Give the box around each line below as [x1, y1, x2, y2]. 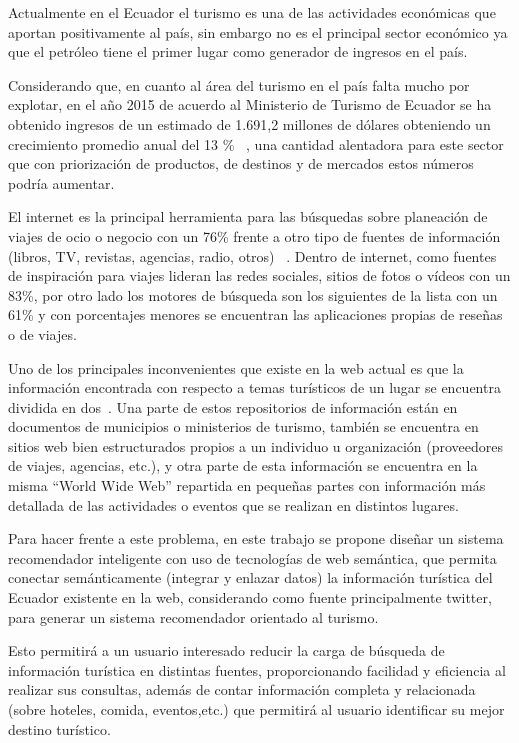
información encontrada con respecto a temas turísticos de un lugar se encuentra [8, 377, 501, 398]
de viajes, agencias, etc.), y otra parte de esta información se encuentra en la [8, 455, 478, 476]
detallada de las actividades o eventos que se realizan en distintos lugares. [8, 494, 459, 515]
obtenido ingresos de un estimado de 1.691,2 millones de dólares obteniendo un [8, 113, 491, 134]
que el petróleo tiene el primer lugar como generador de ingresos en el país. [8, 41, 468, 62]
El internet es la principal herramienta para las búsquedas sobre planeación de [8, 206, 488, 227]
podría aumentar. [8, 172, 115, 193]
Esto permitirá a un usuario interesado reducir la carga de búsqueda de [8, 640, 445, 661]
